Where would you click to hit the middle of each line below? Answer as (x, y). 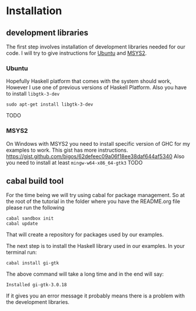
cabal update (22, 224)
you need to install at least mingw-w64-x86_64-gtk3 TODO (74, 162)
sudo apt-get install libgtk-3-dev (50, 104)
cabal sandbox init (30, 219)
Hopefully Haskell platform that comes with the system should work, (89, 81)
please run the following (35, 208)
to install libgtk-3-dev (33, 94)
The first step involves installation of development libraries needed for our (96, 47)
